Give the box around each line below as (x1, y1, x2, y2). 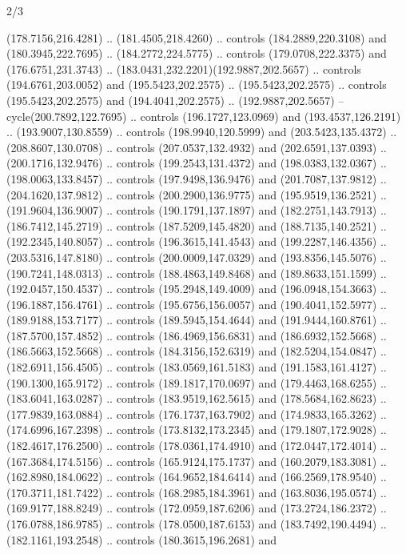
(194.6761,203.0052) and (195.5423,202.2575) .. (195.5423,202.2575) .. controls (6, 76, 387, 93)
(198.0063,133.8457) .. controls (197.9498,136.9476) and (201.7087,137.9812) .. (6, 170, 387, 187)
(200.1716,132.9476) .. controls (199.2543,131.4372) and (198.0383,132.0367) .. (6, 155, 387, 171)
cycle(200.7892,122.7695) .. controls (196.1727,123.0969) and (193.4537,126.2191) (6, 107, 401, 124)
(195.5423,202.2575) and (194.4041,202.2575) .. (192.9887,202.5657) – (6, 91, 344, 108)
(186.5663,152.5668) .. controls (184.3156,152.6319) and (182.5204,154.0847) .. (6, 343, 387, 359)
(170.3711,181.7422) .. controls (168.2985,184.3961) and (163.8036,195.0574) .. (6, 484, 387, 500)
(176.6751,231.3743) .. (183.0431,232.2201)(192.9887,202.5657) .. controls (6, 60, 361, 77)
